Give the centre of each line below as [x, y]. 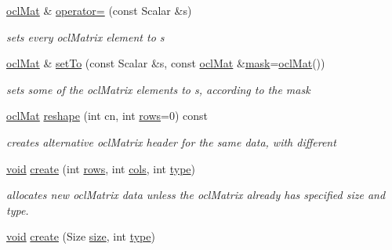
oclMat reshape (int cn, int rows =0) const [107, 116]
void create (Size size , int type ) [81, 236]
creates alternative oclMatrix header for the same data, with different [171, 141]
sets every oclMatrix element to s [85, 36]
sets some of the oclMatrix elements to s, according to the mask [158, 89]
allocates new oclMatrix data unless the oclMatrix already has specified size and [196, 195]
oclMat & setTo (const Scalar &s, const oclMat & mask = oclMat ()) [166, 63]
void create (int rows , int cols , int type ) [101, 168]
